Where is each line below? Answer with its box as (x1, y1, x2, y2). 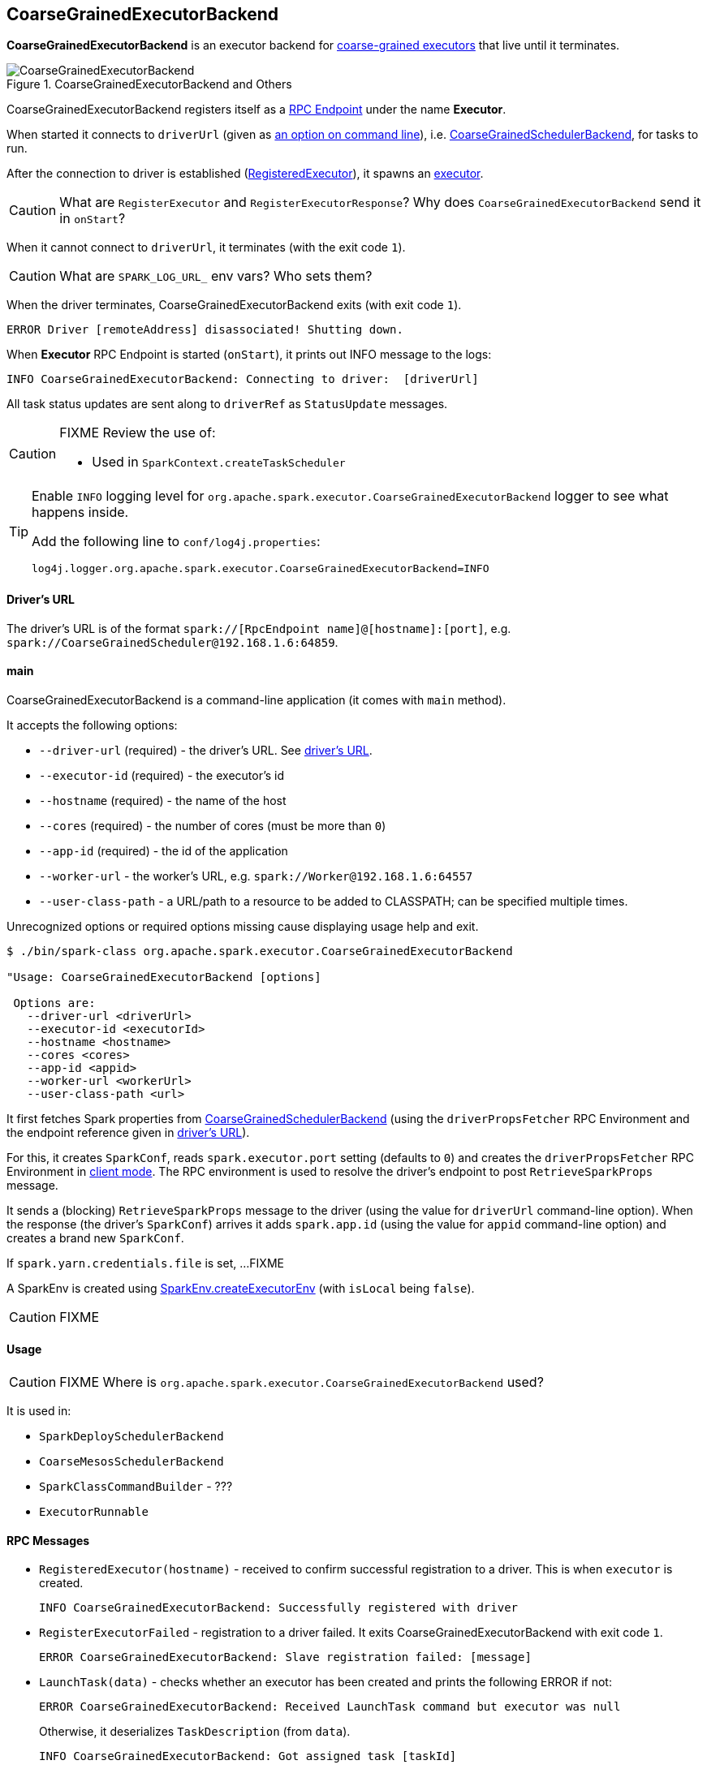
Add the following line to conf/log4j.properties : (32, 533, 321, 550)
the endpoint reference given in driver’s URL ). (6, 1125, 250, 1139)
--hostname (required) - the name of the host (39, 793, 287, 807)
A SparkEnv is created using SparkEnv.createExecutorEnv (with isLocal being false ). (6, 1280, 475, 1295)
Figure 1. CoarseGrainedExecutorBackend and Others (6, 77, 292, 92)
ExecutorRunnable (39, 1505, 149, 1519)
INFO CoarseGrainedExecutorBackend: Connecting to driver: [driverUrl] (6, 372, 479, 386)
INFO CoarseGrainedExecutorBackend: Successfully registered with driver (39, 1601, 519, 1615)
